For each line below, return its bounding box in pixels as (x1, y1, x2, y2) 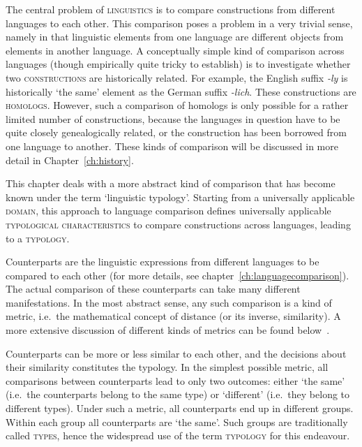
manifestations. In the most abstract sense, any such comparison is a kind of (6, 295, 332, 309)
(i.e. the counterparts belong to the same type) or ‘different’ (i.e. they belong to (6, 387, 350, 402)
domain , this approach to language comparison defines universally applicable (6, 203, 331, 218)
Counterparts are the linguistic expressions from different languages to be (6, 254, 319, 269)
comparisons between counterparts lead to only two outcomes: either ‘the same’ (6, 373, 345, 388)
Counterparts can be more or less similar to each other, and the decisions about (6, 346, 347, 360)
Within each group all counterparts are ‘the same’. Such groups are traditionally (6, 414, 348, 429)
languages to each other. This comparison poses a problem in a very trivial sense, (6, 15, 353, 30)
